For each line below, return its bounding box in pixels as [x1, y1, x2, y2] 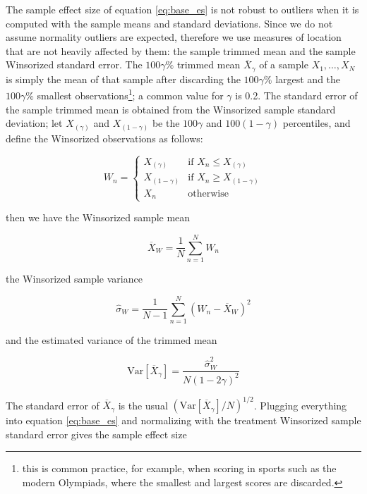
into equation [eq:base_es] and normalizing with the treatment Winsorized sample [6, 413, 361, 428]
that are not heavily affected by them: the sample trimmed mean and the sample [6, 43, 356, 58]
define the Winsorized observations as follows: [6, 130, 203, 145]
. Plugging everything [253, 397, 347, 412]
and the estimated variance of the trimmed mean [6, 332, 217, 347]
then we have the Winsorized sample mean [6, 210, 191, 225]
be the [152, 116, 180, 130]
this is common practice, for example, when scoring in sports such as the [22, 461, 337, 476]
